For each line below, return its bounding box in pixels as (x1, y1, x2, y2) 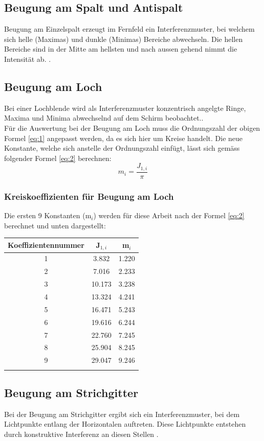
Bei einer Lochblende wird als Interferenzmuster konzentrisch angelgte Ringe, (4, 102, 246, 113)
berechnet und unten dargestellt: (4, 220, 106, 230)
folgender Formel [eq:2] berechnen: (4, 152, 112, 163)
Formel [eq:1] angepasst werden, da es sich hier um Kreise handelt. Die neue (4, 132, 243, 143)
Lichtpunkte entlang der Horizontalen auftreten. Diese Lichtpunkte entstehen (4, 419, 246, 429)
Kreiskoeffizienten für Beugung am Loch (4, 190, 174, 202)
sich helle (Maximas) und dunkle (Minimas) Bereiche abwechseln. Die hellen (4, 33, 243, 44)
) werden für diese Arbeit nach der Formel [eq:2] (93, 210, 245, 221)
